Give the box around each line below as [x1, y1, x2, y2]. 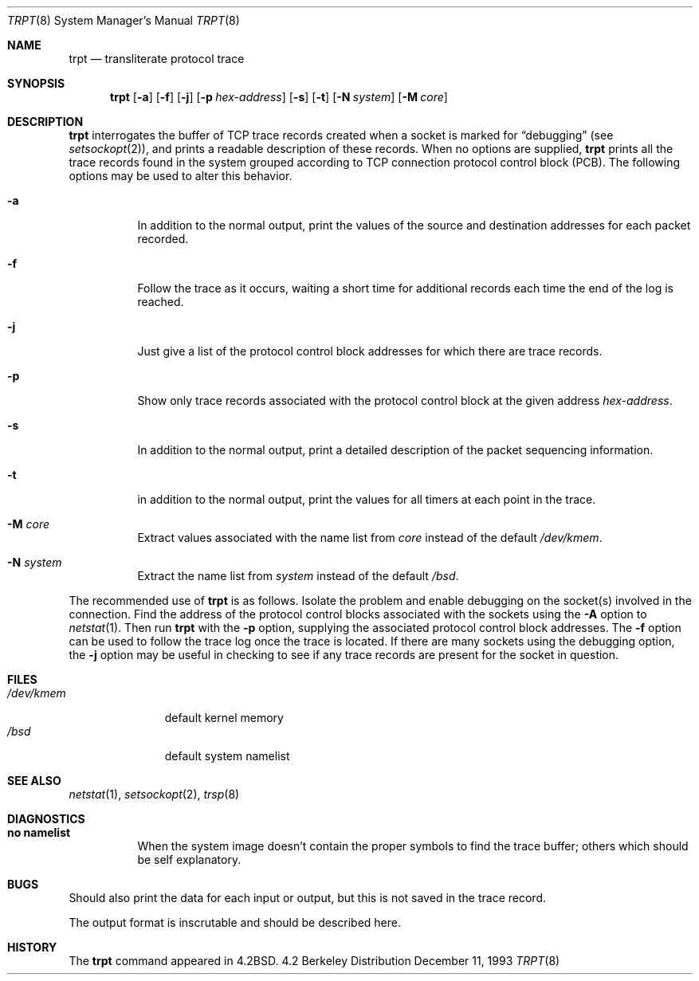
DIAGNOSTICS [7, 812, 85, 826]
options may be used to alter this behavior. [69, 169, 293, 182]
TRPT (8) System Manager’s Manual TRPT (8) [7, 14, 240, 27]
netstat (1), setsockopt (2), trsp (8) [69, 787, 240, 801]
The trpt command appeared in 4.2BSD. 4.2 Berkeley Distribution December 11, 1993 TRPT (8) [69, 954, 560, 967]
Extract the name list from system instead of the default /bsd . [137, 569, 459, 583]
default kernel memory [164, 711, 284, 724]
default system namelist [164, 749, 290, 763]
